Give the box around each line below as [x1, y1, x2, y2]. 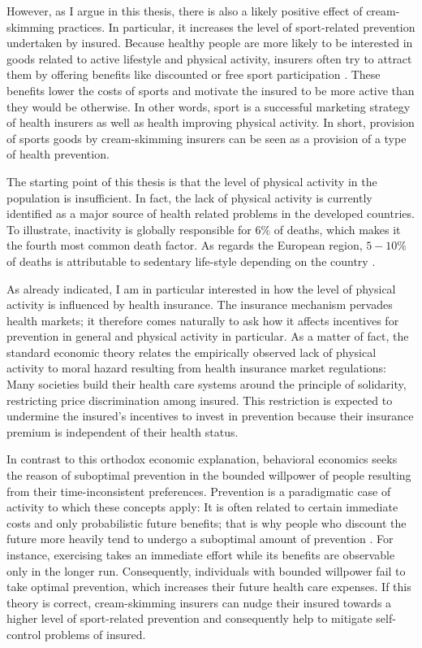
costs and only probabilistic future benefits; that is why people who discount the [6, 514, 407, 531]
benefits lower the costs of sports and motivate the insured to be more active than [6, 81, 415, 98]
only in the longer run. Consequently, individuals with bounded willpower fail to [6, 562, 406, 579]
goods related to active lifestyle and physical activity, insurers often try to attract [6, 50, 412, 67]
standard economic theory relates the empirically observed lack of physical [6, 343, 377, 360]
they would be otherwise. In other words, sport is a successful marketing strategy [6, 98, 411, 115]
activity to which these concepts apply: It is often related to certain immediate [6, 498, 398, 515]
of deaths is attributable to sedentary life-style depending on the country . [6, 252, 376, 269]
